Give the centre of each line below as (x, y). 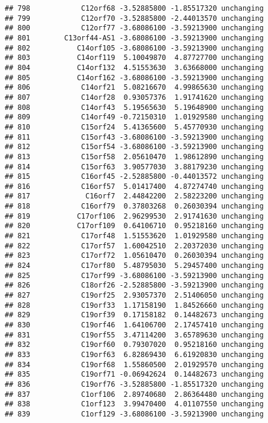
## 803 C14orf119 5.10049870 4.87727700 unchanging (134, 58)
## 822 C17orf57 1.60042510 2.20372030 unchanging (134, 246)
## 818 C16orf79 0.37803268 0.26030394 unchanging (134, 206)
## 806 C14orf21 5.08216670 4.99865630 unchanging (134, 88)
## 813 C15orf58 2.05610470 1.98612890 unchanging (134, 157)
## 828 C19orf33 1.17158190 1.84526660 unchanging (134, 305)
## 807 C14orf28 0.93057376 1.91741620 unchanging (134, 97)
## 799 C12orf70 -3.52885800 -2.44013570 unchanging (134, 18)
